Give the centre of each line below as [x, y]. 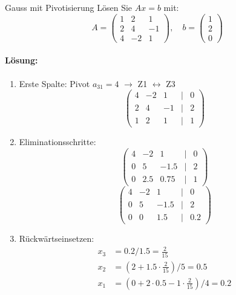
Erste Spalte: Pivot [54, 83]
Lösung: [21, 60]
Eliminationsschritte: [57, 142]
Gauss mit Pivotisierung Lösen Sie [69, 7]
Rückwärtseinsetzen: [57, 238]
